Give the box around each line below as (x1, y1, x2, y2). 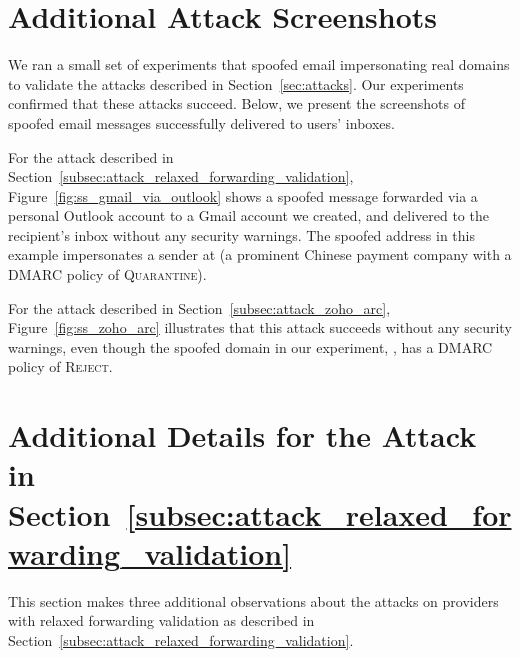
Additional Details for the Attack (8, 415, 477, 456)
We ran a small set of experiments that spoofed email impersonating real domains (8, 54, 510, 75)
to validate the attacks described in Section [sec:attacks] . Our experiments (8, 73, 464, 94)
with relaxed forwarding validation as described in (8, 610, 315, 631)
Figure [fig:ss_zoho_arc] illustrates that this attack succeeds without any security (8, 317, 512, 338)
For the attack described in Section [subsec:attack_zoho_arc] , (8, 297, 391, 318)
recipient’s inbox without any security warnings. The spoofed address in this (8, 224, 475, 245)
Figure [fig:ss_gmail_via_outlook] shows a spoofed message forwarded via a (8, 185, 478, 206)
